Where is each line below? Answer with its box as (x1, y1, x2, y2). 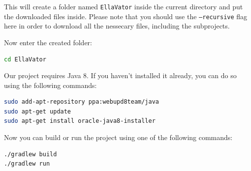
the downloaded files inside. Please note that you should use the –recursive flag (4, 11, 248, 21)
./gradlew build (4, 150, 57, 158)
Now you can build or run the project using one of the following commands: (4, 132, 233, 142)
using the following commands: (4, 80, 97, 90)
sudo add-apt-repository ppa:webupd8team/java (4, 98, 159, 106)
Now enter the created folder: (4, 37, 92, 47)
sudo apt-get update (4, 108, 71, 115)
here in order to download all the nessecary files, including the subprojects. (4, 21, 230, 31)
